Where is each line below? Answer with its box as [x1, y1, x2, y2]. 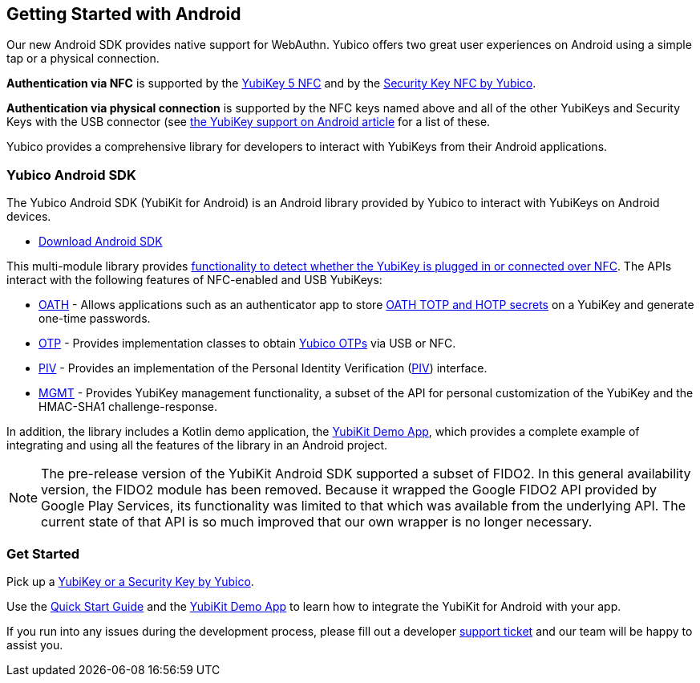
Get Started [6, 545, 80, 562]
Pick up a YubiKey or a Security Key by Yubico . [6, 574, 254, 588]
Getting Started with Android [6, 4, 241, 24]
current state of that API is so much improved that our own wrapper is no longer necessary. [41, 514, 593, 531]
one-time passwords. [38, 311, 151, 326]
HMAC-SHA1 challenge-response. [38, 400, 218, 414]
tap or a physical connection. [6, 51, 160, 66]
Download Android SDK [38, 234, 163, 249]
